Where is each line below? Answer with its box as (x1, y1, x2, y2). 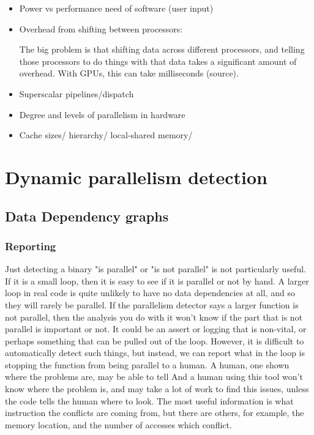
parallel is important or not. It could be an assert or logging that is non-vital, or (5, 322, 307, 335)
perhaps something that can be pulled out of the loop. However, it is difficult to (5, 334, 304, 347)
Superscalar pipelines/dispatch (19, 87, 134, 100)
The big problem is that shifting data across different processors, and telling (19, 43, 305, 56)
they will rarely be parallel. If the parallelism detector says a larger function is (5, 298, 299, 311)
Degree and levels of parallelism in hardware (19, 108, 185, 121)
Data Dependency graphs (5, 206, 169, 225)
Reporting (5, 238, 56, 253)
